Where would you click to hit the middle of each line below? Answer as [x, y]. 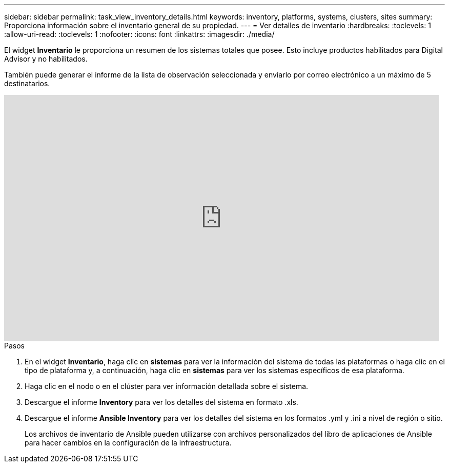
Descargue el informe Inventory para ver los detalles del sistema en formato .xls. [161, 402]
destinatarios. [27, 83]
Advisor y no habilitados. [46, 59]
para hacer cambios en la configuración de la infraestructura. [128, 443]
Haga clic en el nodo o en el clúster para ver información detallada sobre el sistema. [167, 386]
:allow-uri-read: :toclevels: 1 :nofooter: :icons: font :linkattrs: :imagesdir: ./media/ [139, 34]
